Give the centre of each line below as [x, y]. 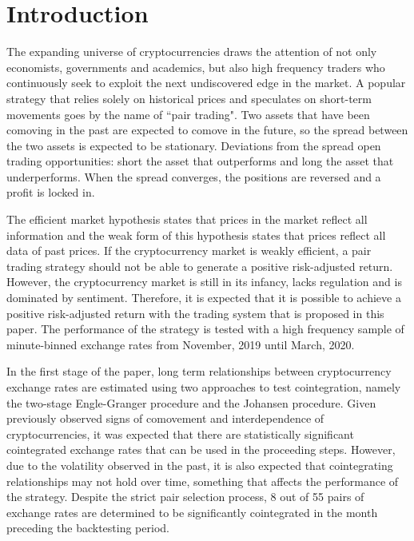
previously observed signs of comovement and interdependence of [165, 418]
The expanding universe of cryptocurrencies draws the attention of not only [192, 52]
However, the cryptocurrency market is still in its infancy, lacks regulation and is [204, 282]
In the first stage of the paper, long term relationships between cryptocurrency [199, 371]
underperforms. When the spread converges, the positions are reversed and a [194, 176]
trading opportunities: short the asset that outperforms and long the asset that [200, 161]
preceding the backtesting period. [88, 528]
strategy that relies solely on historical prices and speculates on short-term [189, 98]
